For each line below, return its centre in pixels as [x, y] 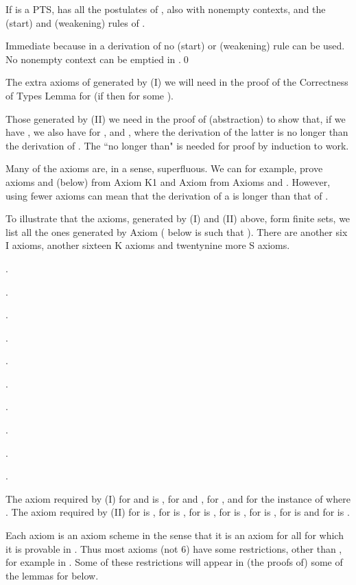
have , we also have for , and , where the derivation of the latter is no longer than [177, 132]
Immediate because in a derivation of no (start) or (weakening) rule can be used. [175, 46]
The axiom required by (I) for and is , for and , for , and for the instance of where [178, 498]
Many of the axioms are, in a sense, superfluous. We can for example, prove [164, 168]
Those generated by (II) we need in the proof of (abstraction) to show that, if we [176, 118]
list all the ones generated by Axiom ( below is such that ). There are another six [177, 231]
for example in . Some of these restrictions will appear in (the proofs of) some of [174, 562]
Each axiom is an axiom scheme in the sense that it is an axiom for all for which [175, 535]
